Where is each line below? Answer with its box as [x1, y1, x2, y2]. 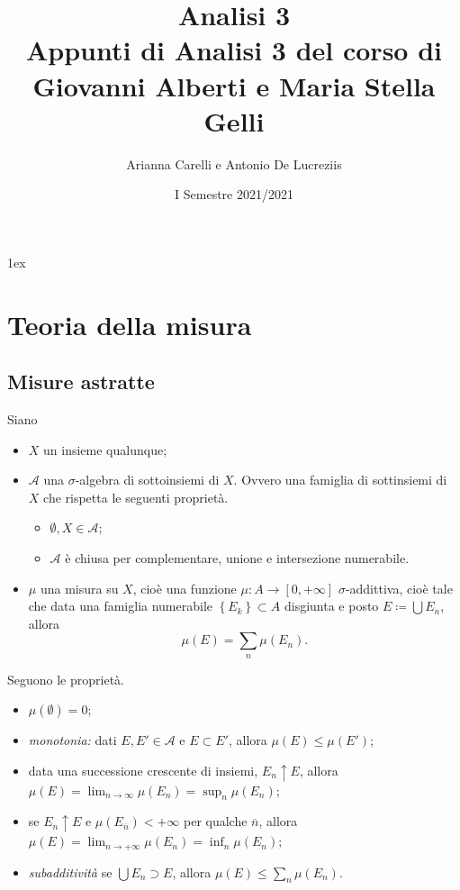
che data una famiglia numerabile [28, 596, 213, 615]
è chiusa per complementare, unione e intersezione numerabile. [65, 549, 410, 568]
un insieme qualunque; [43, 440, 167, 459]
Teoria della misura [7, 305, 252, 342]
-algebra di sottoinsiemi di [75, 470, 220, 489]
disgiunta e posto [284, 596, 379, 615]
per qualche [184, 812, 248, 831]
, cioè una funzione [132, 578, 237, 597]
